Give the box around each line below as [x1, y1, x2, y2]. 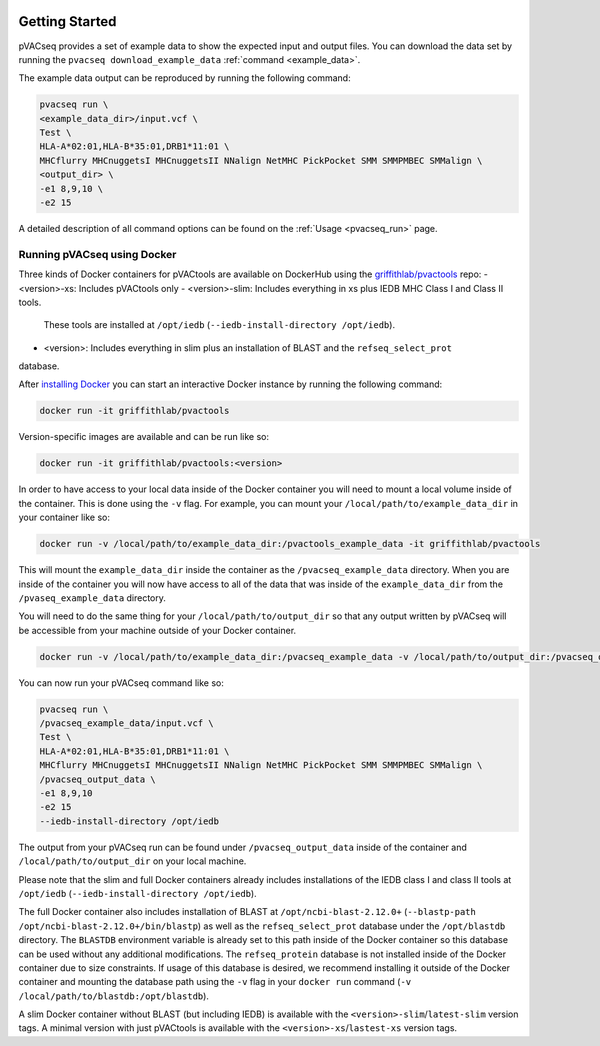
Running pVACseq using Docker [18, 247, 177, 261]
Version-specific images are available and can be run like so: [18, 431, 270, 443]
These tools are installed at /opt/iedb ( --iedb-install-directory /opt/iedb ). [43, 319, 395, 331]
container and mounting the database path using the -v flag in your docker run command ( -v [18, 976, 412, 988]
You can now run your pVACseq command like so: [18, 676, 224, 689]
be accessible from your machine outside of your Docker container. [18, 624, 297, 636]
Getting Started [18, 13, 117, 30]
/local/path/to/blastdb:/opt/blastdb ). [18, 990, 210, 1002]
